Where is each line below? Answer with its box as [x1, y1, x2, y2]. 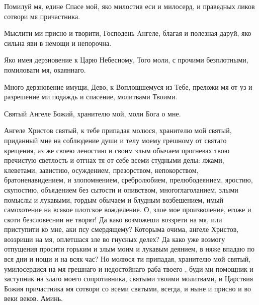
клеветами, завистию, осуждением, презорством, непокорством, [4, 164, 199, 175]
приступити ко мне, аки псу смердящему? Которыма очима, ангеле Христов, [4, 224, 239, 234]
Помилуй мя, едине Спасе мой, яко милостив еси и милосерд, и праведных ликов [4, 1, 255, 11]
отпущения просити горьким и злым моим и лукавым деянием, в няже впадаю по [4, 243, 255, 254]
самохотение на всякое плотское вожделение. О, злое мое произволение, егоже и [4, 204, 251, 215]
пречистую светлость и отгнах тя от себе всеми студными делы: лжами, [4, 155, 224, 165]
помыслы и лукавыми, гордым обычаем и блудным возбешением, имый [4, 194, 224, 205]
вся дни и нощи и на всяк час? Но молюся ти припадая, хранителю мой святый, [4, 254, 251, 264]
